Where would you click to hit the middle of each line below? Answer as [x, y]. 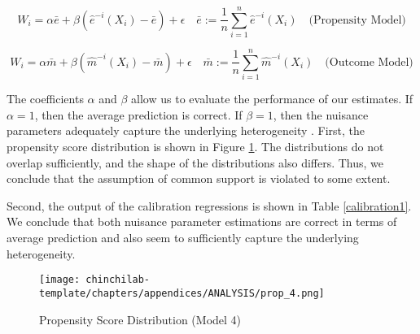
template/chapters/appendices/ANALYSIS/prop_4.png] [182, 293]
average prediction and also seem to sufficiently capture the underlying [183, 237]
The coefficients [45, 99]
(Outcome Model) [369, 62]
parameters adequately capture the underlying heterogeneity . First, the [186, 130]
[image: [60, 280]
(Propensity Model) [357, 20]
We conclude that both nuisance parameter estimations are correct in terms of [202, 221]
